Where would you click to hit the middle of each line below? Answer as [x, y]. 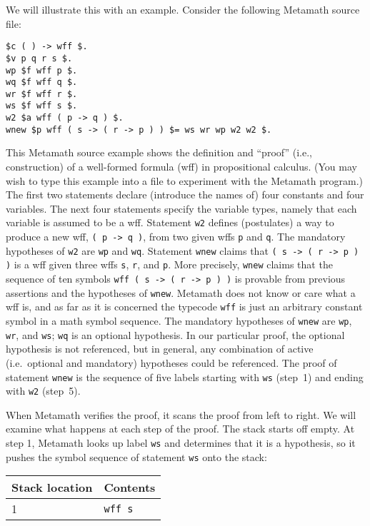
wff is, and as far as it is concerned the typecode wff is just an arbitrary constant [184, 307]
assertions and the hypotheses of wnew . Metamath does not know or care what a [181, 292]
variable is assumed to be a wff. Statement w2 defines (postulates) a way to [170, 222]
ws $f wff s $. [42, 106]
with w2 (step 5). [43, 391]
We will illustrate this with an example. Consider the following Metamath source [183, 9]
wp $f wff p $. [42, 70]
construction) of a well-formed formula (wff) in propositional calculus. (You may [181, 167]
